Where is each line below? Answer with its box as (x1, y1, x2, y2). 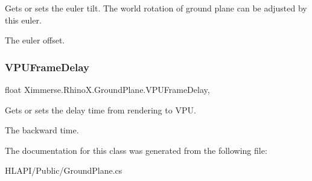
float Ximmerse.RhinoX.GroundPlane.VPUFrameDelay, (5, 83, 210, 95)
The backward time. (5, 124, 79, 136)
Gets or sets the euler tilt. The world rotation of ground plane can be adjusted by (5, 2, 307, 14)
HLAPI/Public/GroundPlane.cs (5, 164, 123, 177)
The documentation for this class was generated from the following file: (5, 144, 267, 156)
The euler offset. (5, 34, 65, 46)
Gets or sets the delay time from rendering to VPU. (5, 103, 196, 116)
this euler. (5, 13, 42, 26)
